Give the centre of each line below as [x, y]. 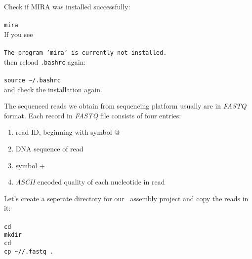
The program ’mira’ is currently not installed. [85, 53]
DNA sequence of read [49, 148]
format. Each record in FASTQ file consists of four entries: [93, 115]
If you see [19, 34]
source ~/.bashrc [32, 80]
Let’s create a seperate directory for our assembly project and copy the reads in [126, 198]
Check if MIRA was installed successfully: [67, 6]
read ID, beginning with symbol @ [68, 132]
